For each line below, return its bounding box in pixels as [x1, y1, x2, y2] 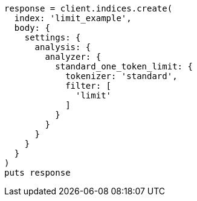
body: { [14, 23, 50, 33]
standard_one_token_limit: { [55, 62, 193, 71]
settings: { [24, 33, 81, 42]
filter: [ [65, 81, 112, 91]
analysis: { [34, 42, 91, 52]
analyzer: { [45, 52, 102, 62]
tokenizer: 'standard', [65, 71, 178, 81]
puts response [4, 168, 71, 177]
